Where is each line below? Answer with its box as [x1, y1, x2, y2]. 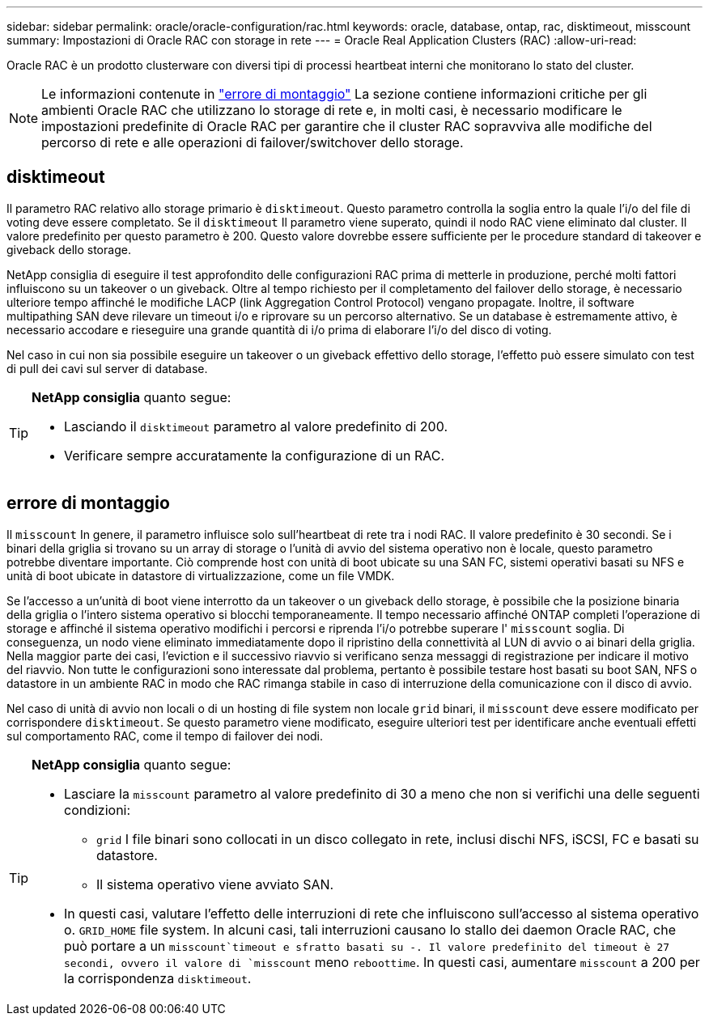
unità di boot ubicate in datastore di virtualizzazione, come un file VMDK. [6, 568, 395, 583]
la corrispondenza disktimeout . [64, 969, 252, 986]
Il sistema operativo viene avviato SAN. [96, 876, 334, 893]
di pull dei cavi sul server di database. [6, 361, 208, 375]
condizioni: [64, 801, 131, 818]
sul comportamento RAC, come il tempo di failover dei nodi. [6, 728, 324, 743]
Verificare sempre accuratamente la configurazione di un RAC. [64, 447, 445, 464]
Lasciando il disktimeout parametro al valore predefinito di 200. [64, 418, 448, 435]
